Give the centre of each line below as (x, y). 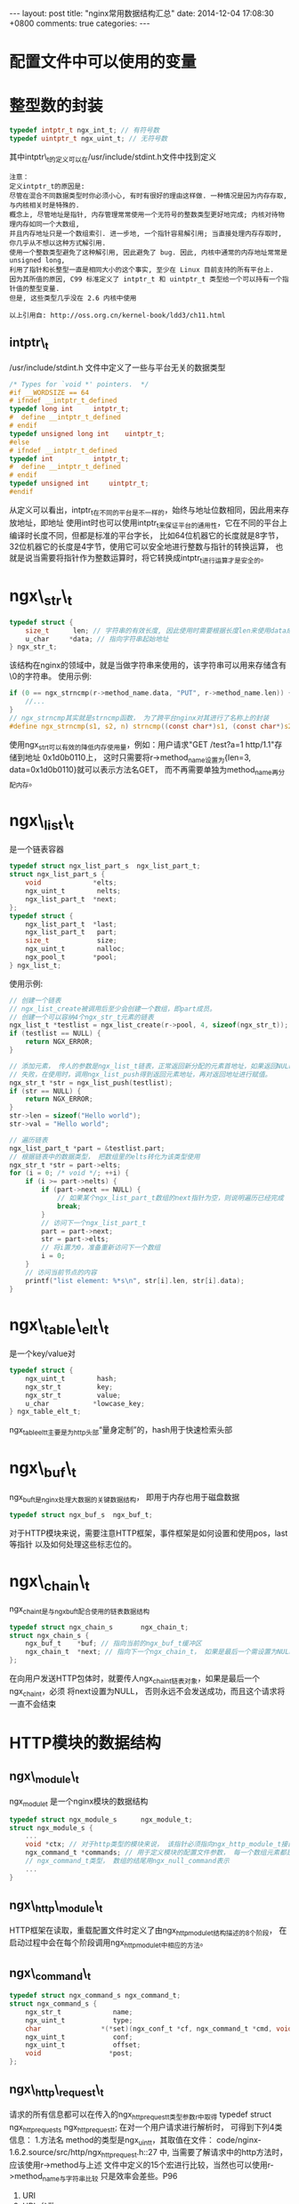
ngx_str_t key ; (69, 1387)
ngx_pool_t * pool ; (71, 957)
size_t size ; (71, 941)
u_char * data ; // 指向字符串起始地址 (97, 639)
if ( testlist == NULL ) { (55, 1034)
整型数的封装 (57, 106)
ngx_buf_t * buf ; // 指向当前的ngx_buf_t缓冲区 (113, 1643)
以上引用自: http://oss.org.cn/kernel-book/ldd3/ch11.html (117, 315)
